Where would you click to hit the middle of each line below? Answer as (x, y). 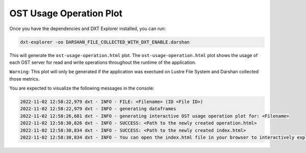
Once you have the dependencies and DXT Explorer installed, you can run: (87, 29)
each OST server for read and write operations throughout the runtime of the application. (103, 62)
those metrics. (24, 79)
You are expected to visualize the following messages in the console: (82, 88)
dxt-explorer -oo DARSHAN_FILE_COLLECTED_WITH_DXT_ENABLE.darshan (105, 42)
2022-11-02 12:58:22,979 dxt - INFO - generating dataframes (98, 109)
